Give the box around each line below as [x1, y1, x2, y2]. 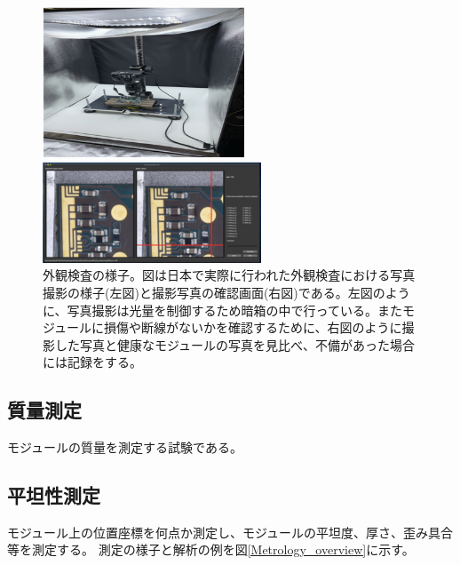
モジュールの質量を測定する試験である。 [7, 438, 242, 457]
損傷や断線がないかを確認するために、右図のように [104, 318, 402, 337]
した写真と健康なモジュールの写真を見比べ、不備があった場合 [54, 335, 416, 354]
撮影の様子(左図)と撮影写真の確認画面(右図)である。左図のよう [43, 282, 410, 301]
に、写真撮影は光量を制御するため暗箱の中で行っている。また [43, 300, 402, 319]
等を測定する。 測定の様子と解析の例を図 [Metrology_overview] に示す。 [7, 540, 415, 559]
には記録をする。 [43, 353, 142, 371]
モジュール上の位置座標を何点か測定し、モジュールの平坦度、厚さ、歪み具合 [7, 522, 454, 541]
